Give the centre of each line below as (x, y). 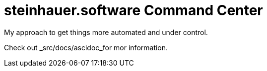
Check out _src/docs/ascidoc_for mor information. (86, 47)
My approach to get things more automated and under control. (106, 32)
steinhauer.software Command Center (133, 10)
